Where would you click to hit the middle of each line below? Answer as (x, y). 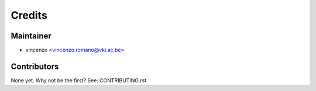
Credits (29, 15)
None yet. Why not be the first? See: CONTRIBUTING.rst (79, 80)
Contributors (35, 66)
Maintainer (31, 36)
